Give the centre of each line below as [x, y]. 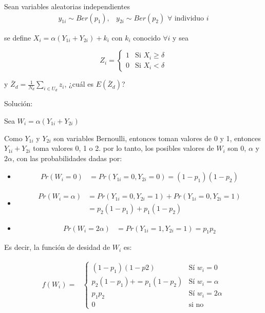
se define [18, 37]
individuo [189, 18]
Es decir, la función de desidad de [57, 247]
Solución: [18, 103]
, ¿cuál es [79, 84]
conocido [147, 37]
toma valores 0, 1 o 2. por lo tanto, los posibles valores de [124, 148]
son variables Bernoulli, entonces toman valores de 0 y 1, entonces [157, 138]
